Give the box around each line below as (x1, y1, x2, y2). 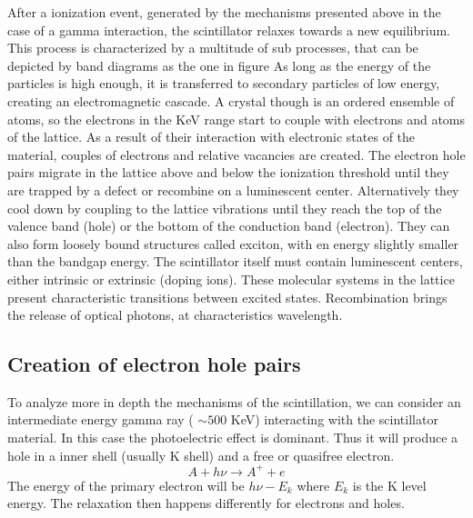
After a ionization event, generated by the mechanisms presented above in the (7, 3, 441, 21)
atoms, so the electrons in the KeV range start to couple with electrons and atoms (7, 109, 466, 128)
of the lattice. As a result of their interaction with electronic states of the (7, 127, 416, 146)
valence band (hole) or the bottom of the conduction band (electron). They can (7, 216, 450, 235)
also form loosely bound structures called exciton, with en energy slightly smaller (7, 234, 459, 253)
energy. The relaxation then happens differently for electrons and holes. (7, 493, 405, 513)
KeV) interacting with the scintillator (230, 410, 438, 429)
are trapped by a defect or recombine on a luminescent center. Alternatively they (7, 180, 459, 199)
